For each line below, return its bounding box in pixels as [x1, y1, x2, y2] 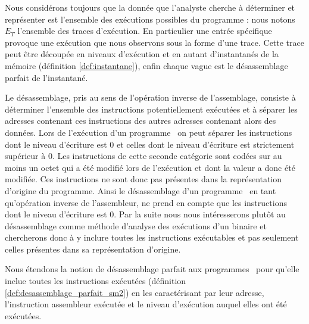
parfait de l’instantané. [5, 71, 88, 83]
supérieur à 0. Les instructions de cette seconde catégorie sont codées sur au [5, 149, 282, 162]
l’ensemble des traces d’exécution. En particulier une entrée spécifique [17, 24, 272, 37]
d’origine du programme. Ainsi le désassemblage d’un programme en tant [5, 184, 276, 197]
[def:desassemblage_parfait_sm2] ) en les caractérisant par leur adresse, [5, 286, 264, 298]
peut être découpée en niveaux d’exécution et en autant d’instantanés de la [5, 48, 279, 60]
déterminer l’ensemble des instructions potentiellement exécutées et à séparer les [5, 102, 298, 115]
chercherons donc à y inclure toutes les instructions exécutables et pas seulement [5, 231, 299, 244]
